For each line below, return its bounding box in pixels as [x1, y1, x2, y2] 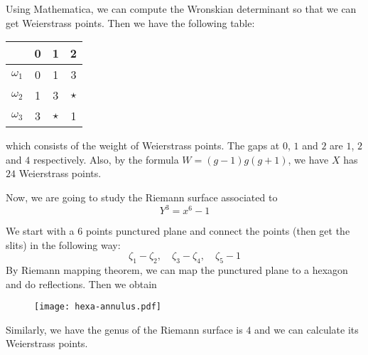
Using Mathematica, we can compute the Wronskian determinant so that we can [6, 1, 357, 16]
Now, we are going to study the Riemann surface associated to [6, 189, 278, 204]
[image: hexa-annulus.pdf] [34, 302, 161, 312]
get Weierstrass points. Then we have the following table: [6, 15, 255, 30]
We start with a [6, 223, 75, 238]
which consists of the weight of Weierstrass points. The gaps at [6, 138, 280, 153]
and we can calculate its [254, 322, 359, 337]
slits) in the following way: [6, 237, 121, 252]
